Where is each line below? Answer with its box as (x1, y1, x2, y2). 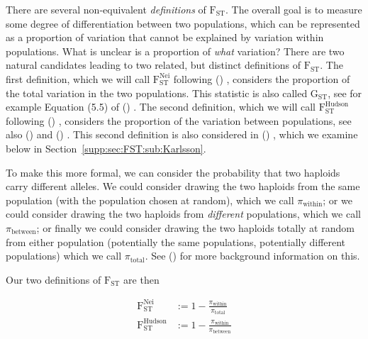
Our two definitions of (6, 272, 101, 287)
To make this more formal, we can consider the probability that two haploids (6, 165, 340, 179)
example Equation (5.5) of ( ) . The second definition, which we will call (6, 99, 316, 114)
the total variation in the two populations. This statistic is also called (6, 85, 308, 100)
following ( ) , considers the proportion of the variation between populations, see (6, 113, 352, 128)
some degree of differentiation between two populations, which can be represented (6, 16, 360, 30)
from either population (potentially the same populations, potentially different (6, 234, 346, 249)
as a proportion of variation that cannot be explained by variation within (6, 30, 324, 45)
